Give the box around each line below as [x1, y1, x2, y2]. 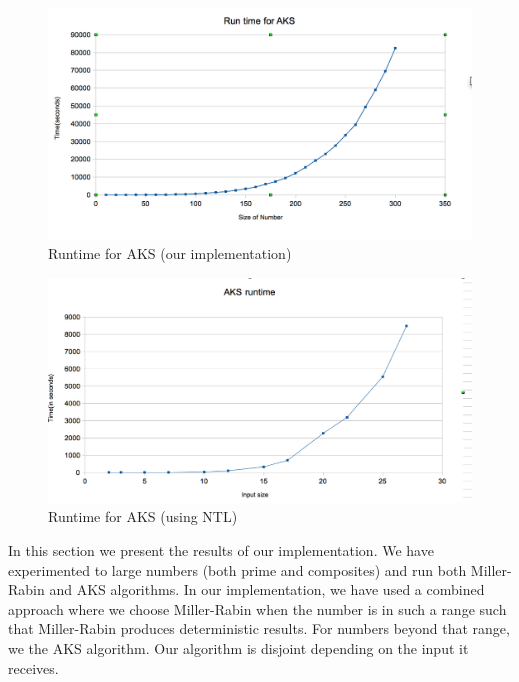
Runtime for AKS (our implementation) [48, 243, 292, 264]
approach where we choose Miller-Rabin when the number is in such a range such [8, 598, 507, 619]
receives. [8, 657, 59, 678]
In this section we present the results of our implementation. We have [8, 540, 434, 561]
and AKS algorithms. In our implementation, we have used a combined [49, 579, 485, 600]
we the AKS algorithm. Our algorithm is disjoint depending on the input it [8, 638, 469, 659]
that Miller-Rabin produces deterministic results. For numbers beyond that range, [8, 618, 510, 639]
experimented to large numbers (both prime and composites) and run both [8, 559, 467, 580]
